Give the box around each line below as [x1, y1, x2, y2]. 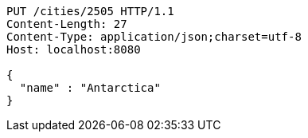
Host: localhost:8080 [6, 43, 141, 56]
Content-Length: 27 [6, 18, 127, 30]
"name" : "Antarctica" [19, 81, 161, 94]
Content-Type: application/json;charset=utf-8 [6, 30, 302, 43]
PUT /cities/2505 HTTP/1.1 [6, 5, 174, 18]
